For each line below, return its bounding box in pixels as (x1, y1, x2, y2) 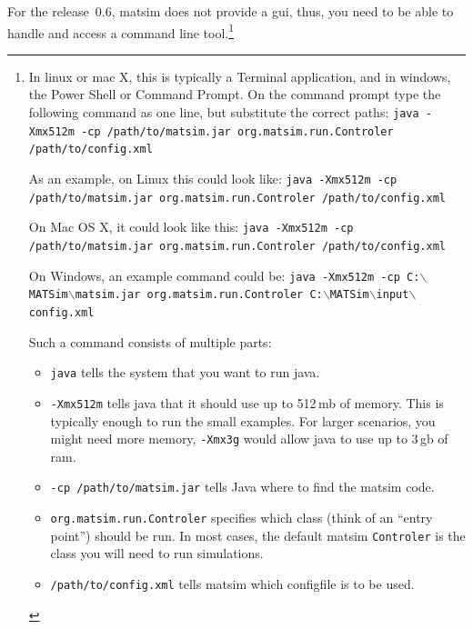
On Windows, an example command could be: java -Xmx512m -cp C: (28, 265, 420, 285)
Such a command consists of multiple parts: (28, 332, 272, 351)
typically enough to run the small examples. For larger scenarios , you (50, 411, 436, 430)
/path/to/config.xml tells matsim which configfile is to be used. (50, 574, 415, 593)
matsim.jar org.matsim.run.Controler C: (75, 288, 323, 302)
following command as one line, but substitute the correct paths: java (28, 103, 419, 122)
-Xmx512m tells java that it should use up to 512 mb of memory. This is (50, 393, 444, 412)
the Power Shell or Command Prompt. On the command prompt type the (28, 85, 441, 104)
